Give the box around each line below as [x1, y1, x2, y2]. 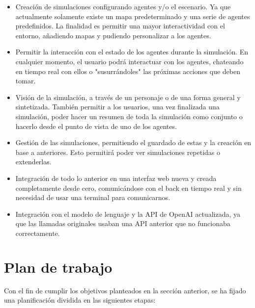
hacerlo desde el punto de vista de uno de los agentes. [15, 121, 177, 131]
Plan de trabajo [4, 257, 113, 277]
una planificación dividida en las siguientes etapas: [4, 295, 156, 305]
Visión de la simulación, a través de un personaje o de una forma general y [15, 92, 241, 102]
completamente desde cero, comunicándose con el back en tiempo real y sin [15, 182, 242, 193]
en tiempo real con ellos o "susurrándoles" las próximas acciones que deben [15, 66, 240, 76]
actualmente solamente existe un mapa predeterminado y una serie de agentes [15, 11, 250, 21]
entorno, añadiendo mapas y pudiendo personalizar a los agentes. [15, 30, 211, 40]
